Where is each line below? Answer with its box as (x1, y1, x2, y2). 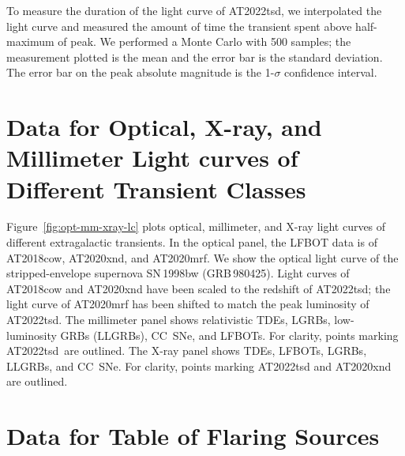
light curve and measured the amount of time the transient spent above (6, 17, 352, 34)
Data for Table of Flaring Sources (6, 420, 380, 452)
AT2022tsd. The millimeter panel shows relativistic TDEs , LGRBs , (6, 311, 331, 328)
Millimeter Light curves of (6, 141, 298, 174)
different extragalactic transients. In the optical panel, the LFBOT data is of (6, 234, 377, 251)
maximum (6, 33, 54, 50)
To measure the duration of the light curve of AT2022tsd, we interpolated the (6, 2, 382, 18)
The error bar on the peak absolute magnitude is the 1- (6, 64, 275, 81)
